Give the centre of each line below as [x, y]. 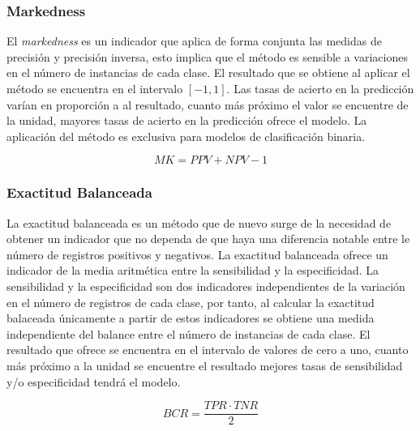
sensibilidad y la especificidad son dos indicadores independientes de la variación [206, 286]
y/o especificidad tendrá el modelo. [94, 381]
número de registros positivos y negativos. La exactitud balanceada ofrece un [197, 254]
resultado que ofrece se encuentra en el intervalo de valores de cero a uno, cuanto [208, 350]
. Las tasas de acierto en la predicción [320, 88]
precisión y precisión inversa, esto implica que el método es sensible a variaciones [207, 56]
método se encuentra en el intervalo [95, 88]
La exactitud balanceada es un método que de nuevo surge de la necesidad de [199, 222]
